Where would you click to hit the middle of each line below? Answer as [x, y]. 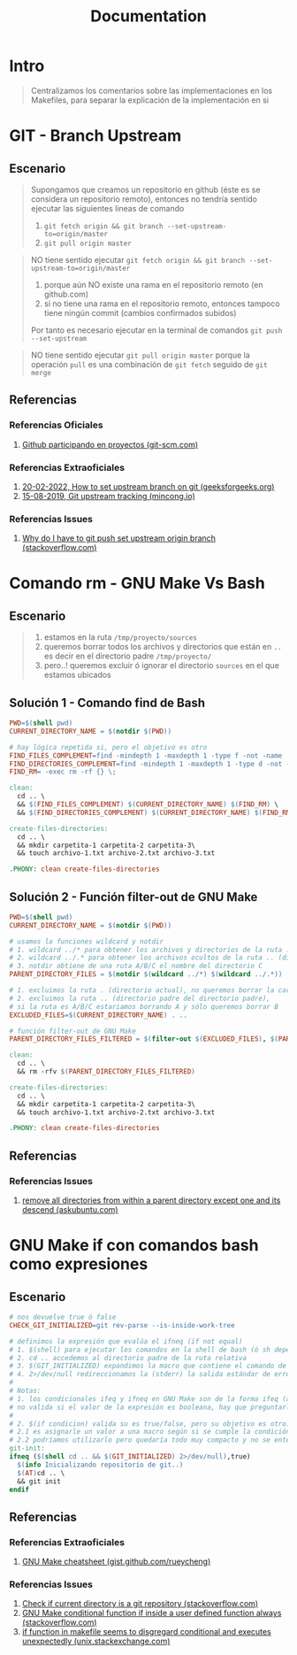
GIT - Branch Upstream [95, 136]
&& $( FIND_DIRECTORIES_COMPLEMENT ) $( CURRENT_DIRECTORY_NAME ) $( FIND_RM [154, 812]
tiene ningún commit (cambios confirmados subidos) [140, 312]
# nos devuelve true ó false [63, 1317]
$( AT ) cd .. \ [41, 1473]
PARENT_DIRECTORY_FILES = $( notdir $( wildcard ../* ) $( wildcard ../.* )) [146, 974]
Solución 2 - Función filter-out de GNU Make [133, 897]
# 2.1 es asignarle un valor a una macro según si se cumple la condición [150, 1432]
